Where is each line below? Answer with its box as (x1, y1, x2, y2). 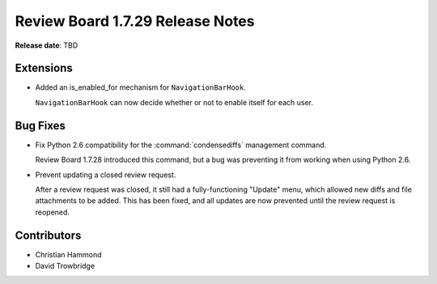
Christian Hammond (35, 249, 102, 259)
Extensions (15, 61, 73, 75)
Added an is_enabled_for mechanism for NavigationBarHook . (35, 83, 246, 92)
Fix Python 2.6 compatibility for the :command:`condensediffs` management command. (35, 140, 327, 150)
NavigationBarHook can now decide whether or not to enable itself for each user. (35, 97, 313, 107)
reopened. (35, 207, 70, 217)
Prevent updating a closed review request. (35, 170, 176, 180)
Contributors (15, 228, 82, 242)
